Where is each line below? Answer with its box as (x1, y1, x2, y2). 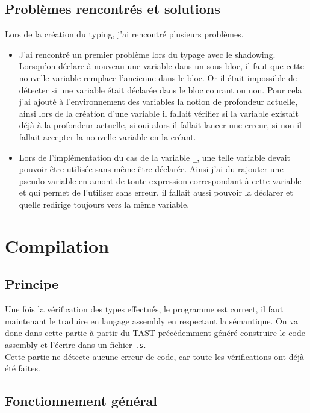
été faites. (5, 362, 40, 374)
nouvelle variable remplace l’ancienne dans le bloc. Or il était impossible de (19, 71, 297, 84)
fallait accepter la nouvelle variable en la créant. (19, 130, 196, 143)
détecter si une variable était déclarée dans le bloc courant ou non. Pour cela (19, 83, 302, 96)
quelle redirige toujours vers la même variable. (19, 197, 190, 210)
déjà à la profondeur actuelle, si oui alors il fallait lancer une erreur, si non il (19, 119, 302, 131)
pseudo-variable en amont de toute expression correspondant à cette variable (19, 174, 302, 187)
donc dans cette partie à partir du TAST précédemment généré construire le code (5, 326, 305, 339)
